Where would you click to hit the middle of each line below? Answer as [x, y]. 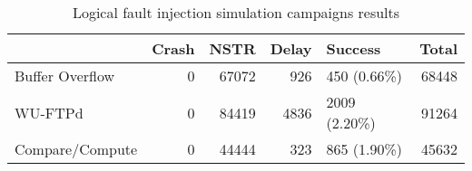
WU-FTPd [49, 112]
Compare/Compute [76, 149]
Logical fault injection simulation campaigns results [236, 12]
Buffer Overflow [65, 76]
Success [354, 48]
